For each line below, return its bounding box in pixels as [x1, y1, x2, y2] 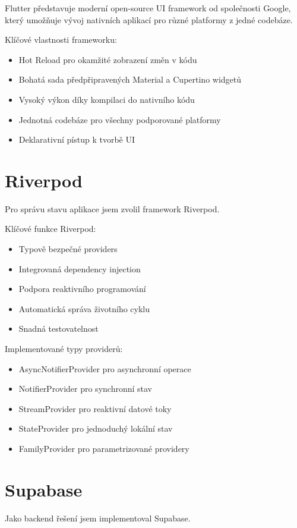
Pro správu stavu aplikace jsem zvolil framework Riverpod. [5, 202, 220, 215]
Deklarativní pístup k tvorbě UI [18, 133, 135, 146]
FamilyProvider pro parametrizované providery [18, 442, 189, 454]
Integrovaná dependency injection [18, 262, 141, 275]
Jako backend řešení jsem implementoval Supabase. [5, 511, 191, 524]
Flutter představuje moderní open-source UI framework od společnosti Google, [5, 2, 291, 14]
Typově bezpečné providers [18, 243, 118, 255]
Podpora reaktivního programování [18, 282, 146, 295]
